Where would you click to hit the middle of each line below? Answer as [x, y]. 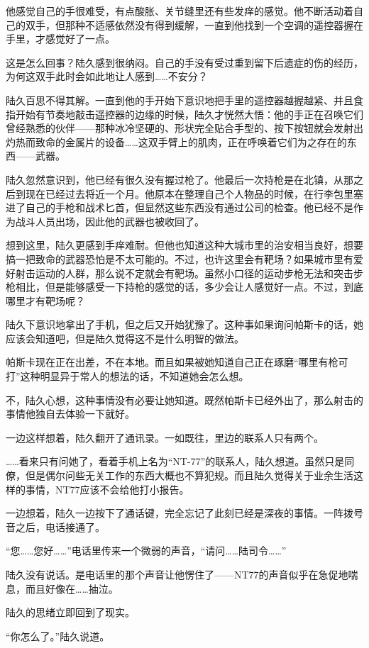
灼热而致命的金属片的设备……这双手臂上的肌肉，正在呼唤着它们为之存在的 [176, 141]
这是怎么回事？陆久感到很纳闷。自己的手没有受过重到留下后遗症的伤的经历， [184, 62]
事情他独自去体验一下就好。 [70, 414]
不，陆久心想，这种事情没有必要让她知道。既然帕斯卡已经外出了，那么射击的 [184, 400]
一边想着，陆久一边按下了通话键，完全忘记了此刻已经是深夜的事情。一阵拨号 [184, 513]
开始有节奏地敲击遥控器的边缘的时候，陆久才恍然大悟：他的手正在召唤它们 [189, 114]
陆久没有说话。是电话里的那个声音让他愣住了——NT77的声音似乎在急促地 [177, 574]
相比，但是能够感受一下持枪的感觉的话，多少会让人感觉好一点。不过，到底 [189, 287]
